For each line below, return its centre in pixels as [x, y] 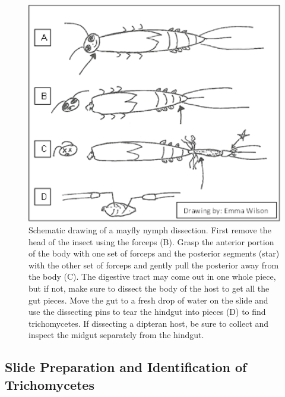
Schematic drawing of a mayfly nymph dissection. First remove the [150, 230]
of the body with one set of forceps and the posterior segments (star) [154, 253]
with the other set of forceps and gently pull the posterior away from [154, 265]
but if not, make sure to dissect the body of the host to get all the [149, 288]
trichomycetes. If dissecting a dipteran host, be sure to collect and [149, 323]
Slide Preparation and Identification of [126, 367]
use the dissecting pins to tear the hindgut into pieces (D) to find [147, 312]
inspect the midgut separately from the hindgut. [116, 335]
